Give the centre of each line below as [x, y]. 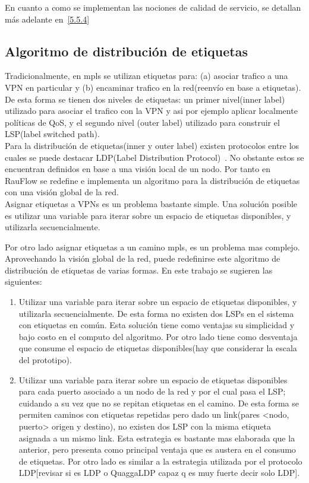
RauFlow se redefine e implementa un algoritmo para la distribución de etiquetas [152, 180]
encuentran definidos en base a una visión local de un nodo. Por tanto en [138, 169]
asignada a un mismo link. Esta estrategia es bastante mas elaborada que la [157, 438]
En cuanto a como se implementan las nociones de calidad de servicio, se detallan [153, 7]
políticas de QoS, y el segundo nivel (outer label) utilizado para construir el [142, 122]
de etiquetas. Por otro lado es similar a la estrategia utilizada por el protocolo [160, 461]
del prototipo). [45, 360]
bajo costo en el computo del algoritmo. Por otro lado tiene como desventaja [158, 336]
